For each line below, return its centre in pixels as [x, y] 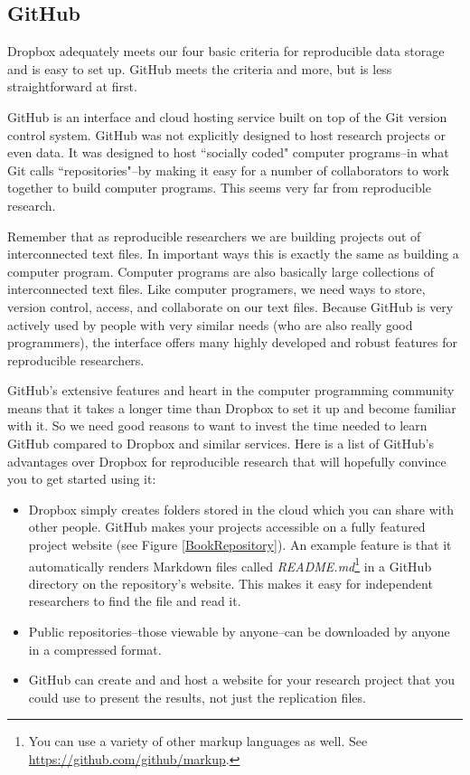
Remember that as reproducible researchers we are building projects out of [214, 236]
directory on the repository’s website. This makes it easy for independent [230, 583]
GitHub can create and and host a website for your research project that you [241, 680]
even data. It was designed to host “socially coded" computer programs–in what [228, 152]
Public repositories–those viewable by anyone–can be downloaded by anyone [239, 632]
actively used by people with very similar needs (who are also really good [210, 324]
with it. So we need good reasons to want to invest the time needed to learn [217, 425]
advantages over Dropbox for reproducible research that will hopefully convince [227, 461]
